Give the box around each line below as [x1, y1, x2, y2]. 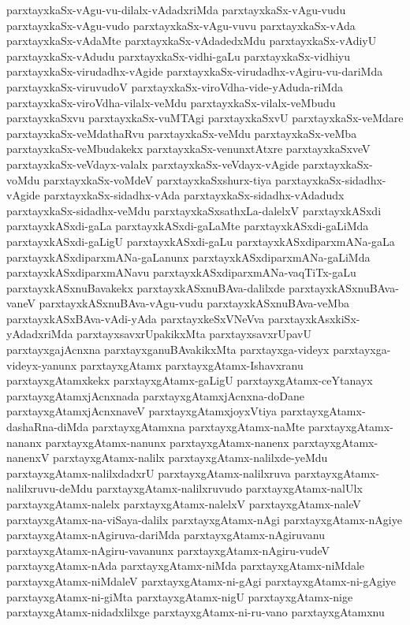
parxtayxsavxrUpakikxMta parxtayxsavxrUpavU [76, 326, 312, 342]
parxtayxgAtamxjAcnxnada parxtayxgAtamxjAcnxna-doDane [6, 387, 304, 404]
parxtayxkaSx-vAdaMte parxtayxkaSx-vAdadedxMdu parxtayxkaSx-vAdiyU [6, 32, 377, 49]
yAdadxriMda [6, 326, 73, 342]
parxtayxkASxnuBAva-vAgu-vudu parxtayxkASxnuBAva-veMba [39, 295, 349, 311]
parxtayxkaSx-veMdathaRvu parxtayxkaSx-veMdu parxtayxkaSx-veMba [6, 125, 357, 141]
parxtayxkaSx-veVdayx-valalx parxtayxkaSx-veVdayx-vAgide [6, 155, 300, 172]
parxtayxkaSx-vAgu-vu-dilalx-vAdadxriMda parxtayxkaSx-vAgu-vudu [6, 2, 346, 17]
